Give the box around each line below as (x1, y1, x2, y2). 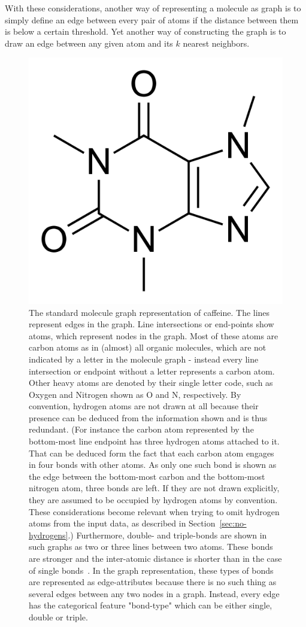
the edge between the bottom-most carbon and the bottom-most (29, 470, 265, 482)
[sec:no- (219, 517, 247, 529)
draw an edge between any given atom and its (5, 36, 173, 49)
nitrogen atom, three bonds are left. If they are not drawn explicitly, (29, 482, 280, 494)
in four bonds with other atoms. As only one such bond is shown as (29, 458, 277, 471)
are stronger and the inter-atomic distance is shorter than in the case (29, 552, 282, 565)
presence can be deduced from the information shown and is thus (29, 411, 268, 424)
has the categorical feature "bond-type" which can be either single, (29, 599, 272, 611)
